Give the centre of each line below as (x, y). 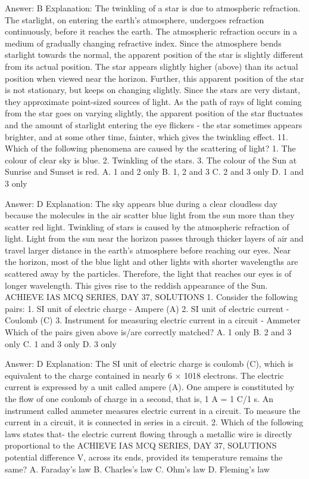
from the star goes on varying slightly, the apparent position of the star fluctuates (154, 113)
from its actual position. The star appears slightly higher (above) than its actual (152, 66)
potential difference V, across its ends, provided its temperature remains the (144, 457)
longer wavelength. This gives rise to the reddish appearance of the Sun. (136, 285)
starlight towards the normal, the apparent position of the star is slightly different (154, 55)
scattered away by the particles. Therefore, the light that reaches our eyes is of (148, 274)
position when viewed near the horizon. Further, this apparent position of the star (154, 78)
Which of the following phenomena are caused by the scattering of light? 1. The (150, 148)
